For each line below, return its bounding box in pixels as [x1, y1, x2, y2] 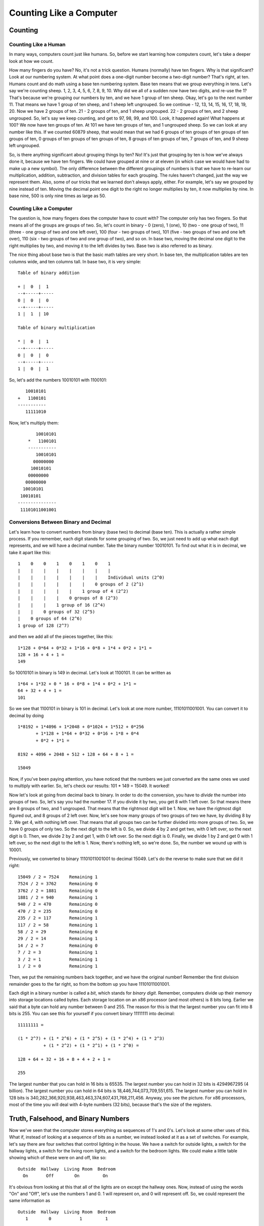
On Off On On [22, 1173, 109, 1179]
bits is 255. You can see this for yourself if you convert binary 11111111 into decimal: [9, 1011, 175, 1017]
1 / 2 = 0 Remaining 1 [18, 963, 98, 969]
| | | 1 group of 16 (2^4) [18, 602, 106, 608]
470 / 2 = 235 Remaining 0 [18, 908, 98, 914]
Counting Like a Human [9, 41, 66, 48]
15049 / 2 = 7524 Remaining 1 [18, 874, 98, 880]
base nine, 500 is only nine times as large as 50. [9, 193, 106, 199]
